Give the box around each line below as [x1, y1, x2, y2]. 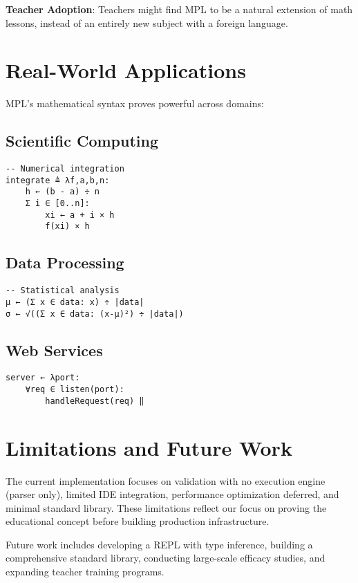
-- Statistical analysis [6, 286, 120, 296]
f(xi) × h [45, 221, 90, 232]
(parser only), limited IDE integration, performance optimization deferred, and [6, 487, 339, 501]
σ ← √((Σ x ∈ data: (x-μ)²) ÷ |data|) [6, 308, 184, 319]
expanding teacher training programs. [6, 564, 164, 579]
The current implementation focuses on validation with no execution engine [6, 473, 326, 488]
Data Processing [6, 252, 124, 273]
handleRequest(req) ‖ [45, 396, 144, 406]
